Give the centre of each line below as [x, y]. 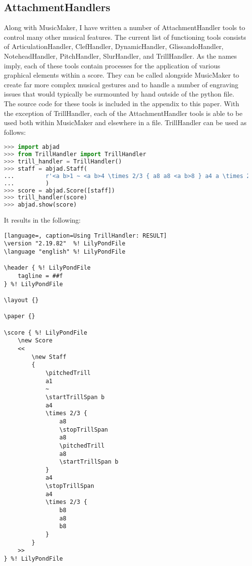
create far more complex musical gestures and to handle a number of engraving [121, 84]
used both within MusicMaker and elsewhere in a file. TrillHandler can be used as [125, 122]
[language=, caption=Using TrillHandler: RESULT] [86, 235]
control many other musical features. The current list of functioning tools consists [125, 37]
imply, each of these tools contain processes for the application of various [112, 65]
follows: [15, 132]
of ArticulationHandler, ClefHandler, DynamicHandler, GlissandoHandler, [114, 46]
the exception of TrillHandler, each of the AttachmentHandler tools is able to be [123, 113]
